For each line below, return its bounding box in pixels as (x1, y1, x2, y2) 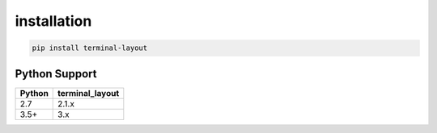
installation (15, 12, 92, 30)
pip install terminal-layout (32, 44, 148, 52)
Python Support (15, 67, 97, 81)
